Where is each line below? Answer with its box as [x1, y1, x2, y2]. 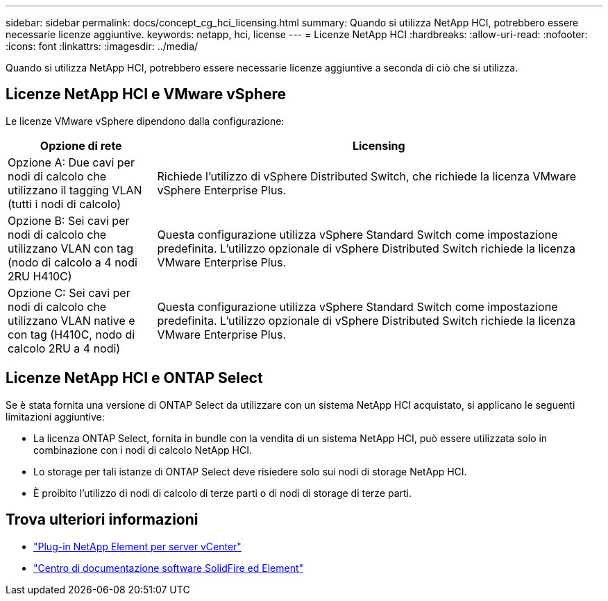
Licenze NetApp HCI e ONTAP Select [6, 369, 263, 387]
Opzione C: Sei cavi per [8, 285, 130, 300]
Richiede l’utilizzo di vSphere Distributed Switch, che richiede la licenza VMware [157, 169, 577, 183]
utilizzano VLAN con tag [8, 241, 133, 255]
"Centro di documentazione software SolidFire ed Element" [33, 561, 304, 574]
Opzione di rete [40, 138, 122, 153]
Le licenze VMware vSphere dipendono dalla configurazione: [6, 115, 285, 127]
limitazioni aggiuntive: [6, 410, 105, 423]
